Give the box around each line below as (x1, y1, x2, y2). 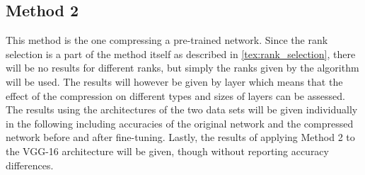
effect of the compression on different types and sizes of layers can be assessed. (6, 88, 345, 103)
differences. (6, 157, 54, 172)
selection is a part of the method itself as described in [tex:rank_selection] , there (6, 46, 356, 61)
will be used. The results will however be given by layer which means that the (6, 74, 343, 89)
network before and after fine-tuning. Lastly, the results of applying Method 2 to (6, 130, 355, 145)
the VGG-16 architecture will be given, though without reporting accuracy (6, 143, 329, 158)
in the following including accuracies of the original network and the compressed (6, 115, 354, 130)
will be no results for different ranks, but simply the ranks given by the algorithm (6, 60, 359, 75)
